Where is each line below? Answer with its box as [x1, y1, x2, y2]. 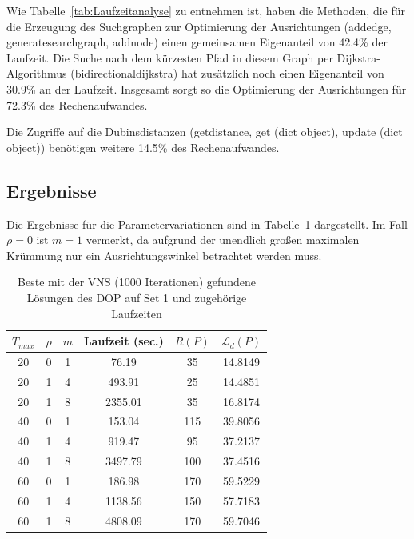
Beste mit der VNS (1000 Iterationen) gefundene [18, 273, 256, 290]
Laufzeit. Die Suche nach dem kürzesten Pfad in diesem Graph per [6, 49, 333, 66]
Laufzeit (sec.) [83, 333, 164, 349]
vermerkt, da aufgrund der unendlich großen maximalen [86, 231, 360, 248]
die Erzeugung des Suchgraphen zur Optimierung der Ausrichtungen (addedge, [6, 18, 392, 34]
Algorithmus [6, 65, 67, 82]
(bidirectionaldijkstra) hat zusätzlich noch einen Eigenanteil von [70, 65, 384, 82]
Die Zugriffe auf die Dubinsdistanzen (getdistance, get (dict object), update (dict [6, 123, 403, 140]
